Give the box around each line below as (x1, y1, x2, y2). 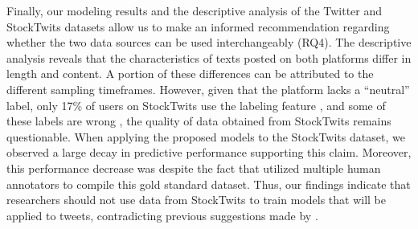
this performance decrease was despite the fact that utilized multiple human (6, 159, 381, 176)
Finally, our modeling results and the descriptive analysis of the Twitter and (6, 2, 383, 18)
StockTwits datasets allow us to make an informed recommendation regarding (6, 18, 390, 35)
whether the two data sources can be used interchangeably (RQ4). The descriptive (6, 34, 412, 51)
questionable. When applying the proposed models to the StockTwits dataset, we (6, 128, 405, 145)
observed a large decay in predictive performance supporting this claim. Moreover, (6, 144, 412, 161)
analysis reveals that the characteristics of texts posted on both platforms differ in (6, 49, 412, 66)
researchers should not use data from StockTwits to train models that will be (6, 191, 386, 208)
